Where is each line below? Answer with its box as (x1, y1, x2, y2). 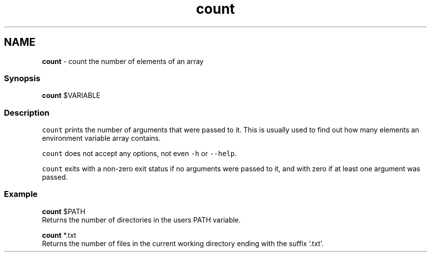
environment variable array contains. (42, 134, 161, 143)
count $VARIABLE (42, 91, 100, 100)
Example (4, 189, 38, 199)
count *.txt (42, 230, 76, 239)
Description (4, 107, 50, 118)
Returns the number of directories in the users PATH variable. (42, 215, 241, 224)
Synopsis (4, 73, 40, 83)
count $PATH (42, 207, 86, 216)
